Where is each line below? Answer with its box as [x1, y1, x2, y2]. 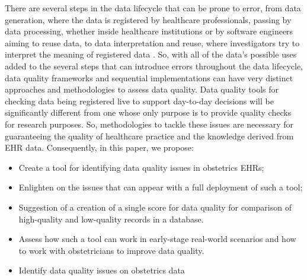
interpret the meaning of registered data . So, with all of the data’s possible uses [5, 48, 297, 61]
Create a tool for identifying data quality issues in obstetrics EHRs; [18, 161, 264, 173]
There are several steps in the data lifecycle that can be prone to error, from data [5, 2, 301, 14]
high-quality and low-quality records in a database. [18, 212, 204, 225]
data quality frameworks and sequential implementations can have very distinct [5, 71, 293, 84]
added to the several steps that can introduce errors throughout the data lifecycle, [5, 59, 303, 72]
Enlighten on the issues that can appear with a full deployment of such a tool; [18, 181, 303, 193]
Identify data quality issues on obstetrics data [18, 264, 185, 276]
